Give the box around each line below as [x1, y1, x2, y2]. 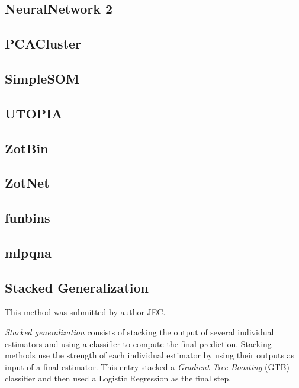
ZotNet [5, 174, 50, 192]
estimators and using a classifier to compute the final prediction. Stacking [5, 337, 272, 349]
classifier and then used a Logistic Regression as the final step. [5, 372, 232, 384]
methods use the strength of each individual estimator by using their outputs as [5, 349, 295, 361]
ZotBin [5, 139, 49, 157]
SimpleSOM [5, 69, 79, 87]
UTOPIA [5, 104, 63, 122]
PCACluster [5, 34, 82, 53]
